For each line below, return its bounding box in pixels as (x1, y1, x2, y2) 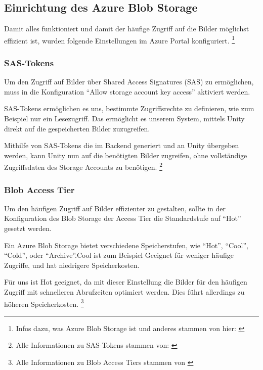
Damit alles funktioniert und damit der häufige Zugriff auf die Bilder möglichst (4, 23, 249, 34)
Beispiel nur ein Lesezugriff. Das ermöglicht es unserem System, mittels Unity (4, 113, 245, 124)
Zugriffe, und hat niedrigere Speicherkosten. (4, 259, 140, 270)
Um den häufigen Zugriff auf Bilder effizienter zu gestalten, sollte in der (4, 203, 226, 213)
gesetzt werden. (4, 223, 52, 234)
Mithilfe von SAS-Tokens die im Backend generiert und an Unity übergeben (4, 140, 239, 151)
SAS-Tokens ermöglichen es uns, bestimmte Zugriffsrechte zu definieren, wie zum (4, 103, 254, 114)
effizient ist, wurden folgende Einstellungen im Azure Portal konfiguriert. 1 (4, 33, 235, 45)
